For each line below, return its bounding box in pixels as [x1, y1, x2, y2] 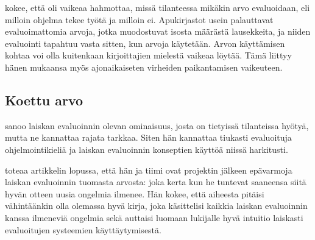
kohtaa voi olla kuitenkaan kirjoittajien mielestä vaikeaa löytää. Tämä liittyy [5, 49, 292, 62]
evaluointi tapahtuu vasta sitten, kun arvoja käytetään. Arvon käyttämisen [5, 37, 285, 49]
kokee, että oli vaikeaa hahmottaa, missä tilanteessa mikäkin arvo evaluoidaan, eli [5, 1, 310, 13]
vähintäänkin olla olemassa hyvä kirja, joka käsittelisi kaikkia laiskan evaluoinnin [5, 199, 308, 212]
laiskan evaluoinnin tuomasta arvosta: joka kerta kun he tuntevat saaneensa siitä [5, 175, 306, 188]
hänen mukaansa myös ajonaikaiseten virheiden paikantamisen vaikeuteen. [5, 60, 283, 73]
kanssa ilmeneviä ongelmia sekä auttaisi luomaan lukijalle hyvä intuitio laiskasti [5, 211, 303, 224]
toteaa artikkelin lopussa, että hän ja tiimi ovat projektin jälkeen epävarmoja [5, 163, 292, 176]
